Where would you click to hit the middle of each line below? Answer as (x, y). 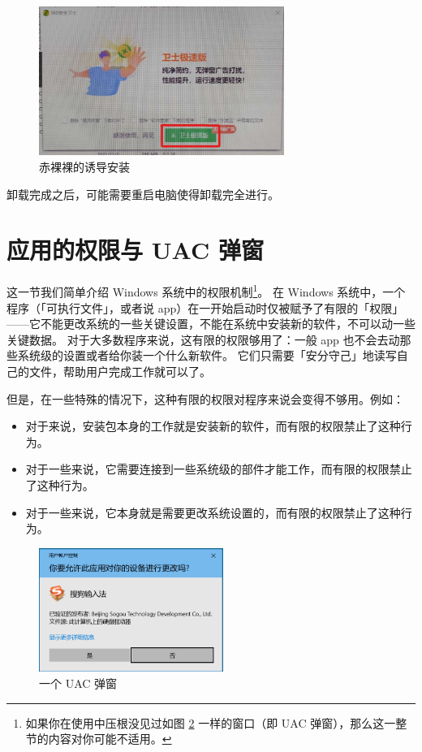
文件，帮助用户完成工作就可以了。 (120, 371)
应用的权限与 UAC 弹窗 (135, 250)
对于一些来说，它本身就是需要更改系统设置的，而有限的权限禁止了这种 (213, 512)
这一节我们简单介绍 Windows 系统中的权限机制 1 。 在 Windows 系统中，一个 (206, 291)
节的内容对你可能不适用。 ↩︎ (99, 739)
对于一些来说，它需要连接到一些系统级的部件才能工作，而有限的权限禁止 (219, 469)
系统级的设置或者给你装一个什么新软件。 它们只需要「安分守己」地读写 (207, 355)
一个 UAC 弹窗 (78, 683)
